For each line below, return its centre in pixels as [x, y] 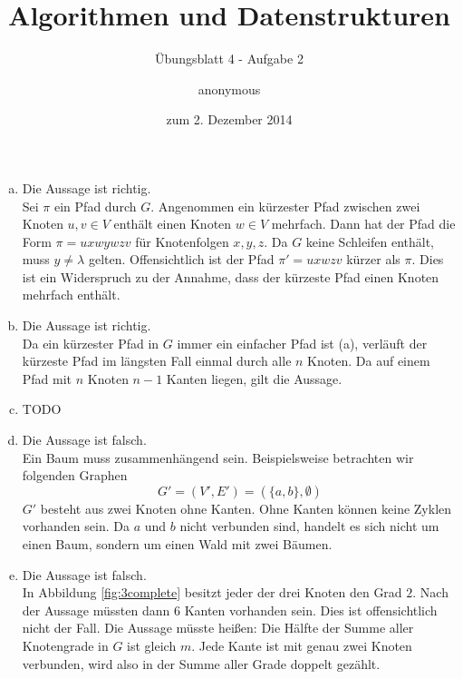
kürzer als [373, 259]
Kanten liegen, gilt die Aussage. [254, 378]
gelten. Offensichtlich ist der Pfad [181, 259]
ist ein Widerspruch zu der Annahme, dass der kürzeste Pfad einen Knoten [231, 276]
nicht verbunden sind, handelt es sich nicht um [309, 526]
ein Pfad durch [96, 206]
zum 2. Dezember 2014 [229, 119]
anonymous [229, 89]
